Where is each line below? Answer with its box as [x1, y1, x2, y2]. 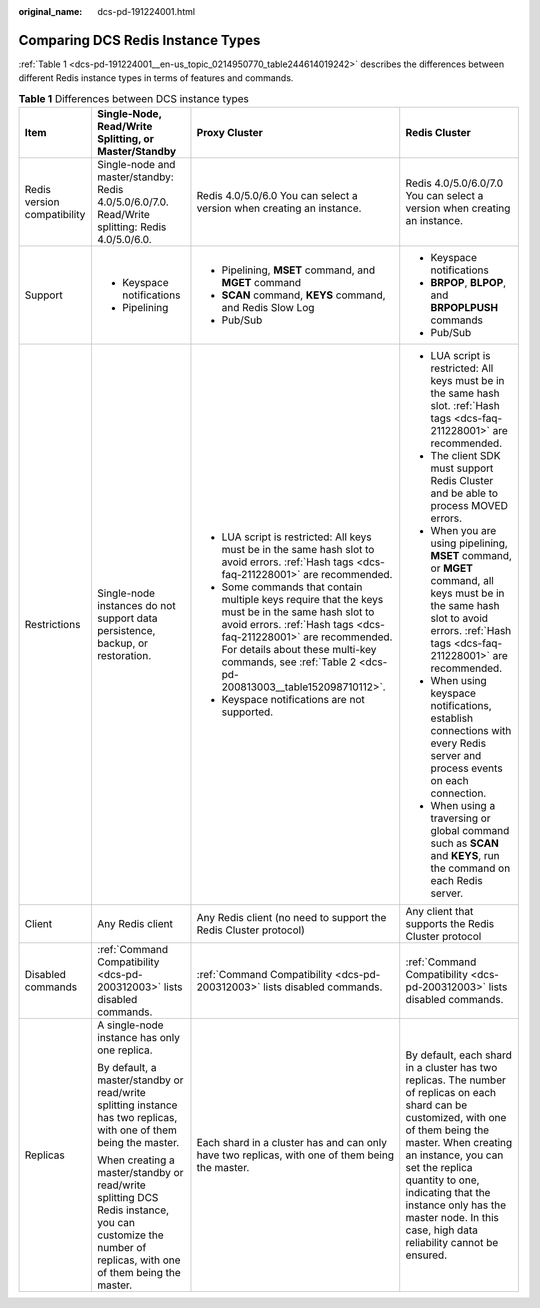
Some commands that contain [221, 580, 363, 594]
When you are [430, 524, 497, 538]
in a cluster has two [405, 1061, 498, 1075]
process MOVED [430, 499, 509, 513]
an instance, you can [405, 1148, 504, 1162]
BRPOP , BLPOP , [430, 276, 507, 290]
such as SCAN [430, 836, 500, 850]
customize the [96, 1228, 164, 1242]
